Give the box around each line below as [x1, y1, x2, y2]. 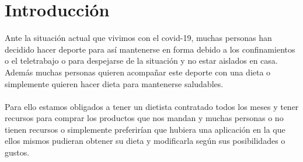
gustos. [5, 146, 30, 158]
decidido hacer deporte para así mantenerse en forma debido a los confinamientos [5, 43, 295, 55]
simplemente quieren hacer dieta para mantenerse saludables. [5, 77, 224, 89]
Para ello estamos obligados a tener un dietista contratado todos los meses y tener [5, 100, 299, 112]
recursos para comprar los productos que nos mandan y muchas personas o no [5, 112, 284, 124]
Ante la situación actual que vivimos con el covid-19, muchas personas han [5, 32, 272, 44]
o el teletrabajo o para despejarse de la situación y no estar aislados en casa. [5, 54, 278, 67]
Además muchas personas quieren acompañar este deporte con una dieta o [5, 66, 271, 78]
